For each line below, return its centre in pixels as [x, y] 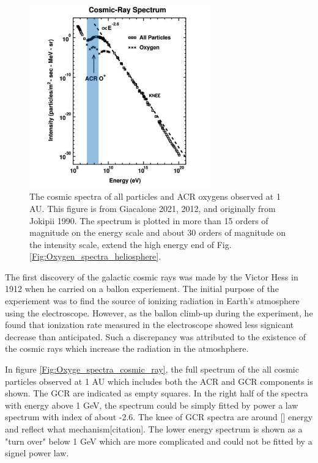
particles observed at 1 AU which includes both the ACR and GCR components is [159, 381]
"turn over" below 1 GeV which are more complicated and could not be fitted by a [159, 441]
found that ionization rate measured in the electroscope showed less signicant [150, 325]
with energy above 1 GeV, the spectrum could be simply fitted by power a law [152, 405]
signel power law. [37, 453]
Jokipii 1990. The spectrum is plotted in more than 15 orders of [149, 220]
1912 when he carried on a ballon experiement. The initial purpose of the [142, 289]
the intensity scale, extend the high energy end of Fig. [131, 244]
